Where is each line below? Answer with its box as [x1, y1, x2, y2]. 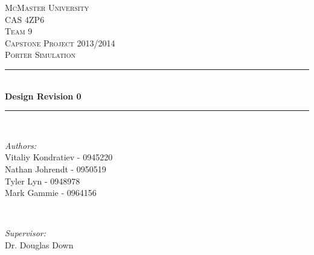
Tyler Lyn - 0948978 [5, 174, 80, 187]
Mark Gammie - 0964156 [5, 186, 97, 199]
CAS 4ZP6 [5, 13, 45, 25]
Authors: [5, 139, 37, 151]
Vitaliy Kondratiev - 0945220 [5, 151, 113, 163]
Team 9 [5, 25, 33, 37]
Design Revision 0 [5, 89, 82, 102]
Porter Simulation [5, 48, 75, 61]
